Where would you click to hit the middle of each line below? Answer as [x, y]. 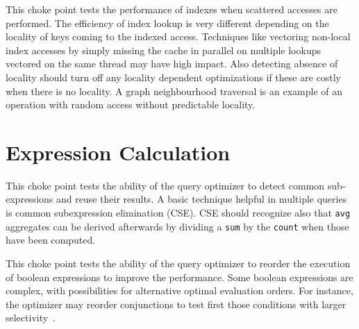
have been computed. [51, 240]
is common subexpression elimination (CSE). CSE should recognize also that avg [178, 213]
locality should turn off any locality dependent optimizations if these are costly [174, 77]
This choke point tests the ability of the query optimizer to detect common [165, 185]
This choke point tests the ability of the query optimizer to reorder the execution [178, 263]
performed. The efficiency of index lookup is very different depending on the [167, 23]
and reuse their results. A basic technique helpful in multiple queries [201, 199]
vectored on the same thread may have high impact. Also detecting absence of [172, 64]
